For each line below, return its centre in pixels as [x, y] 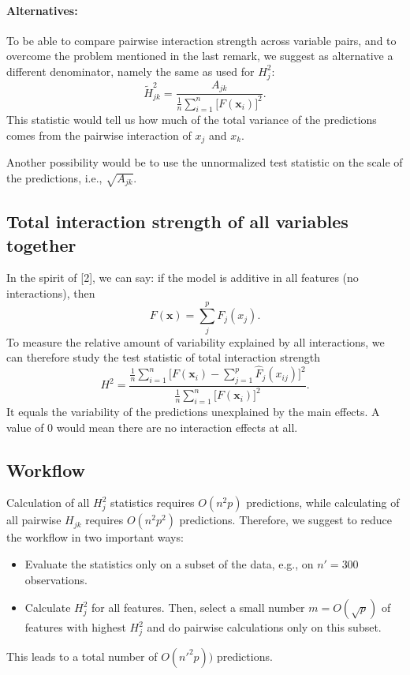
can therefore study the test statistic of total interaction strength [163, 357]
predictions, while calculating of [323, 502]
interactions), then [51, 292]
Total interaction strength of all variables [177, 221]
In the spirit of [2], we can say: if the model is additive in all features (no [183, 277]
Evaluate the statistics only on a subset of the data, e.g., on [169, 564]
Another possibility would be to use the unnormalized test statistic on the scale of [205, 162]
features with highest [75, 627]
